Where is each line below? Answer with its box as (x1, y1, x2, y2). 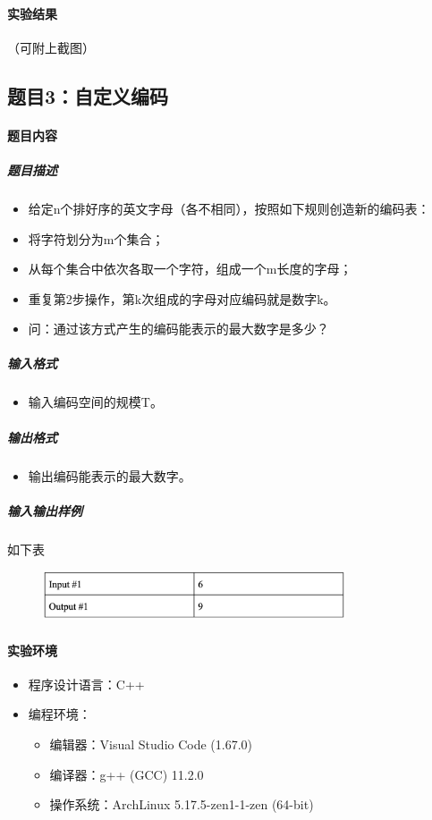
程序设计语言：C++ (28, 674, 145, 693)
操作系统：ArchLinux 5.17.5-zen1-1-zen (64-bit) (49, 795, 314, 814)
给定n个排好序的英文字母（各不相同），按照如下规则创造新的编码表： (28, 199, 430, 217)
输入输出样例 (7, 501, 82, 520)
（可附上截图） (7, 38, 95, 56)
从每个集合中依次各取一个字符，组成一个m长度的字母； (28, 259, 352, 278)
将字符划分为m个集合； (28, 229, 165, 248)
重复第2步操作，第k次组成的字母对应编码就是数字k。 (28, 289, 336, 308)
